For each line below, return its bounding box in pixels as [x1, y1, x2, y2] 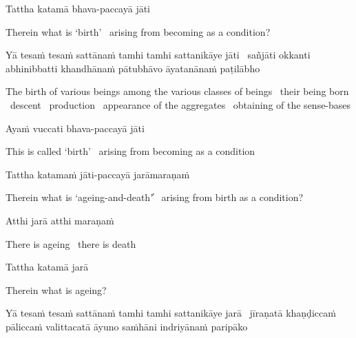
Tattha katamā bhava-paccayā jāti [6, 1, 150, 15]
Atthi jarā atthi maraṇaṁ [6, 213, 114, 227]
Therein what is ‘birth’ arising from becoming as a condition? [6, 24, 271, 39]
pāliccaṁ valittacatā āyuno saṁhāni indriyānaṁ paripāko [6, 319, 248, 333]
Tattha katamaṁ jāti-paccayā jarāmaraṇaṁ [6, 167, 190, 181]
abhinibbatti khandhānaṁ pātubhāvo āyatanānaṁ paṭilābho [6, 61, 260, 75]
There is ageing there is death [6, 236, 136, 251]
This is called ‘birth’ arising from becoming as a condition [6, 144, 255, 158]
